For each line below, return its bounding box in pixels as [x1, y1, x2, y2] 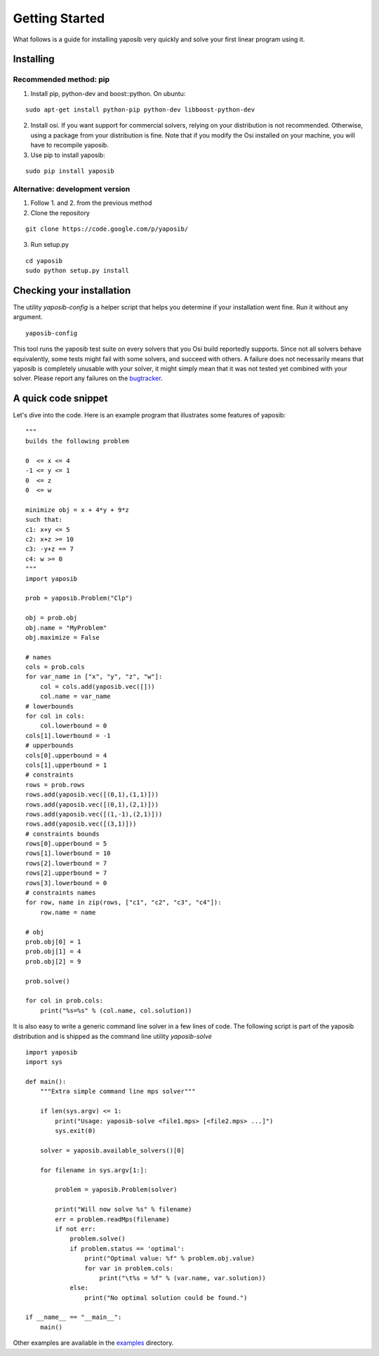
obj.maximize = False [25, 633, 100, 641]
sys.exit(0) [55, 1127, 96, 1135]
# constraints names [25, 889, 96, 897]
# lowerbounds [25, 702, 74, 710]
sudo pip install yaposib [25, 167, 115, 175]
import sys [25, 1058, 63, 1066]
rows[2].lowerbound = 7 [25, 859, 107, 867]
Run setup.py [30, 241, 69, 249]
